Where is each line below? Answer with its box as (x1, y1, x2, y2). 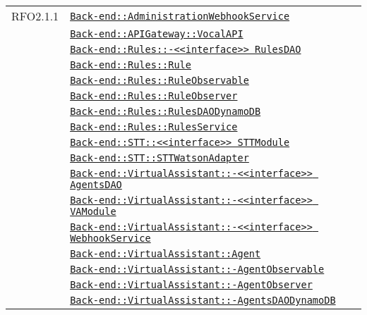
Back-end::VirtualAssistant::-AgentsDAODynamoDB (70, 295, 336, 306)
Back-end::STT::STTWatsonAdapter (70, 152, 249, 163)
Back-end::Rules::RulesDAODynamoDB (70, 106, 261, 117)
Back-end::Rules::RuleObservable (70, 75, 249, 86)
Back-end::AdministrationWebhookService (70, 10, 290, 22)
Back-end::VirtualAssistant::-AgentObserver (70, 279, 313, 290)
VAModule (70, 206, 116, 217)
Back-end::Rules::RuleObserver (70, 90, 238, 101)
